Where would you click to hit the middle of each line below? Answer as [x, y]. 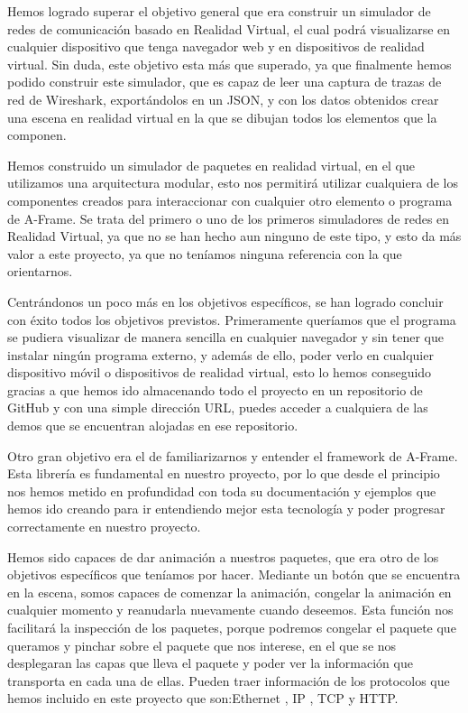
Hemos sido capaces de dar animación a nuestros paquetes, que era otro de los [223, 556]
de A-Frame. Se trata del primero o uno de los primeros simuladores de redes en [229, 218]
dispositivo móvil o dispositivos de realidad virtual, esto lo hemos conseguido [220, 372]
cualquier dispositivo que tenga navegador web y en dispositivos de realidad [216, 46]
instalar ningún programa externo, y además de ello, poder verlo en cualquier [220, 354]
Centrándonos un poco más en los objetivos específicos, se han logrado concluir [225, 301]
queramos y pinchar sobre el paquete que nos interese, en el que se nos [202, 645]
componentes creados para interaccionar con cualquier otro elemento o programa [230, 200]
